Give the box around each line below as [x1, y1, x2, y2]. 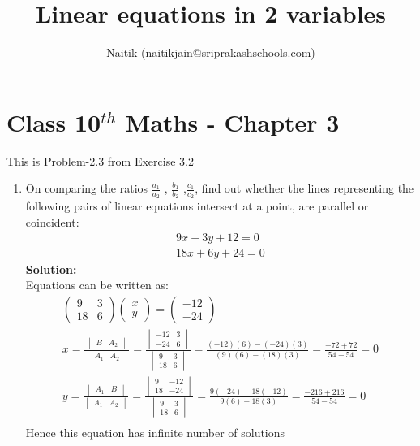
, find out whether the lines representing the [195, 180, 414, 197]
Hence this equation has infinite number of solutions [25, 424, 285, 441]
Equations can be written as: [25, 276, 169, 293]
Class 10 [6, 105, 101, 138]
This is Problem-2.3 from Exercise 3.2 [6, 152, 194, 169]
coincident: [25, 214, 79, 231]
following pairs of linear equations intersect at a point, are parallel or [25, 197, 369, 214]
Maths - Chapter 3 [125, 105, 340, 138]
